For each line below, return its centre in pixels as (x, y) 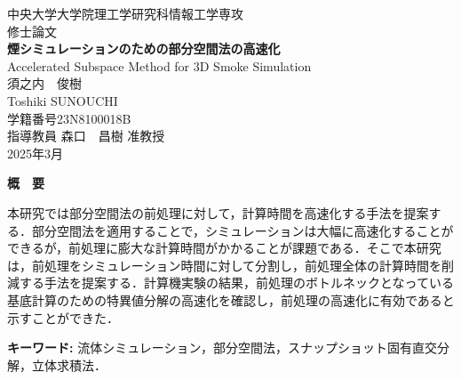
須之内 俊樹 (44, 83)
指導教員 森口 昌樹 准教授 (86, 136)
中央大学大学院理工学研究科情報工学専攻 (125, 13)
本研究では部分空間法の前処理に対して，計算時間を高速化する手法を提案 (218, 212)
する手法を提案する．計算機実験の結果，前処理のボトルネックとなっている (236, 283)
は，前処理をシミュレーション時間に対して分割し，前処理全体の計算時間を (225, 265)
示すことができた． (63, 317)
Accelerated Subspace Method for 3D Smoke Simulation (159, 65)
